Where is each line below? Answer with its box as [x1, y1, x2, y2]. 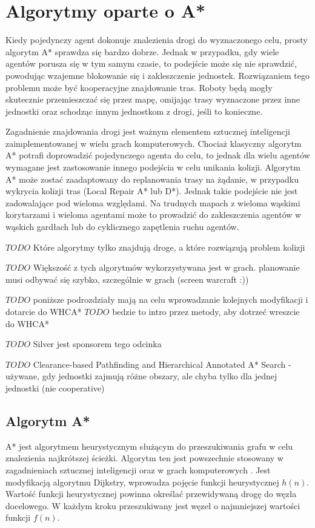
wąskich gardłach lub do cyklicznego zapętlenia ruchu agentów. [5, 220, 239, 233]
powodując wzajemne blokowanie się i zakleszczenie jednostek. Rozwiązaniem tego [5, 69, 310, 81]
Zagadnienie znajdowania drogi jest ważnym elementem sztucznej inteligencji [5, 125, 290, 138]
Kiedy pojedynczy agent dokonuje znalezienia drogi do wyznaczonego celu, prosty [5, 33, 308, 46]
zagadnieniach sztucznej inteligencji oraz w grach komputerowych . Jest [5, 463, 271, 476]
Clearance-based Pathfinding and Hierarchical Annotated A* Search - [33, 357, 291, 370]
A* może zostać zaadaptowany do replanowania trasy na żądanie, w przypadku [5, 172, 299, 185]
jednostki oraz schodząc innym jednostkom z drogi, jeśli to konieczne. [5, 104, 263, 117]
